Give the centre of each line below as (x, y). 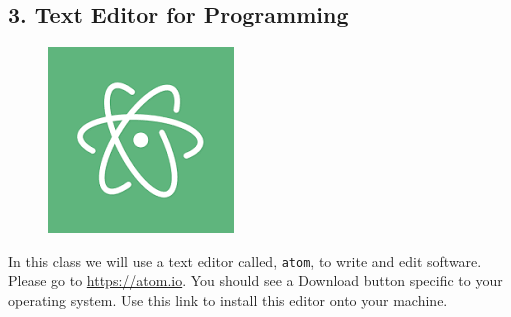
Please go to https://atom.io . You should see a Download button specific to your (255, 280)
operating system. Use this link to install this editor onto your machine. (228, 300)
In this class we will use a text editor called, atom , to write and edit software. (245, 260)
